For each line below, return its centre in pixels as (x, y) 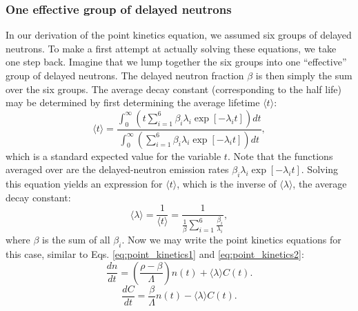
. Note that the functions (280, 155)
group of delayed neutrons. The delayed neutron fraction (125, 75)
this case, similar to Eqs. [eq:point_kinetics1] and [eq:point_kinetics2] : (155, 253)
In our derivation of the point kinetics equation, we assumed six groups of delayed (179, 35)
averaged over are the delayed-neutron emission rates (117, 169)
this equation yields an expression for (84, 184)
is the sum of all (76, 240)
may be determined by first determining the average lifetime (133, 102)
